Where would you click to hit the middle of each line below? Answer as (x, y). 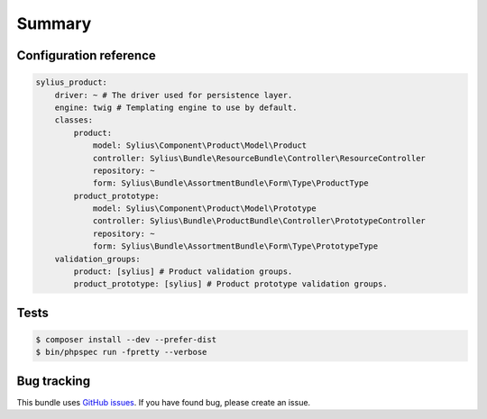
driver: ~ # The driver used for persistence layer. (174, 95)
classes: (74, 120)
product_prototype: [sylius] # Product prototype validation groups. (230, 284)
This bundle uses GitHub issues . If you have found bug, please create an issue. (164, 402)
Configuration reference (87, 55)
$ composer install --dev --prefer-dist (126, 339)
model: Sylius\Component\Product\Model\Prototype (204, 209)
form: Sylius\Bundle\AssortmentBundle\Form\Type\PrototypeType (235, 246)
